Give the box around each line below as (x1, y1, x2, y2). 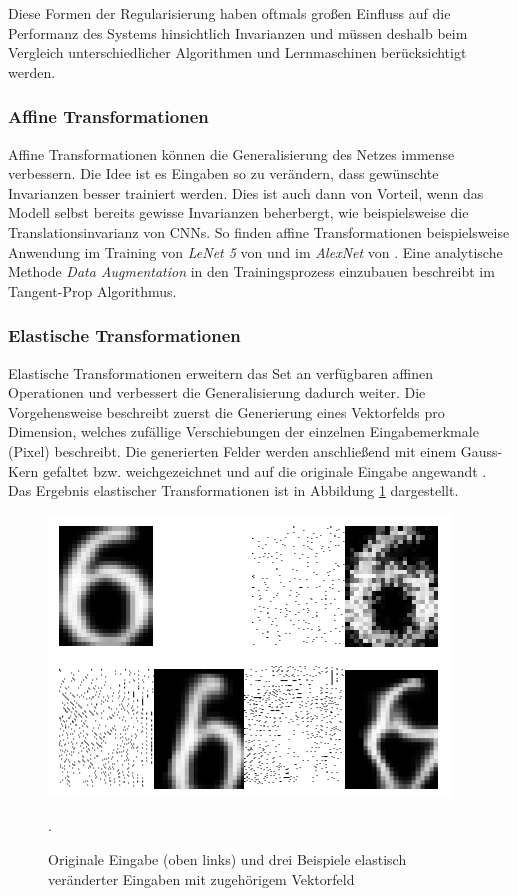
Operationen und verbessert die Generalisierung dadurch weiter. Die (8, 382, 426, 403)
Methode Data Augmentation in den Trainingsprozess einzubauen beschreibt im (8, 261, 495, 282)
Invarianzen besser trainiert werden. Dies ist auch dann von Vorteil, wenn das (8, 182, 484, 203)
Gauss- (460, 440, 503, 461)
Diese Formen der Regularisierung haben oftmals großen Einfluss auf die (8, 3, 451, 23)
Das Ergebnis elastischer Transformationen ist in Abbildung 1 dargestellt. (8, 480, 459, 501)
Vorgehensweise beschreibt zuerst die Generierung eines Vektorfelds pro (8, 401, 445, 422)
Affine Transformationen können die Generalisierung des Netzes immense (8, 143, 455, 164)
